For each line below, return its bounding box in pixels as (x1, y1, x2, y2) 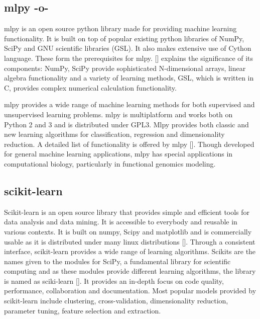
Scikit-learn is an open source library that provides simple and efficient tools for (4, 206, 250, 217)
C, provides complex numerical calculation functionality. (4, 82, 177, 93)
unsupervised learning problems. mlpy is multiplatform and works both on (4, 109, 233, 119)
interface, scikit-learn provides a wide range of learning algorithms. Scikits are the (4, 246, 256, 257)
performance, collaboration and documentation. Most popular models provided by (4, 285, 256, 296)
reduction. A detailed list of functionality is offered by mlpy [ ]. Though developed (4, 138, 254, 149)
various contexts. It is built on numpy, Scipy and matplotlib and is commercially (4, 226, 252, 236)
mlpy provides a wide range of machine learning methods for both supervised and (4, 99, 255, 110)
